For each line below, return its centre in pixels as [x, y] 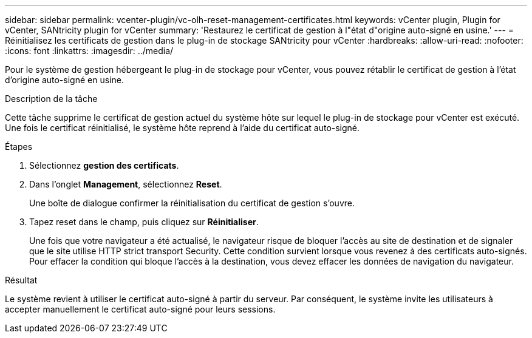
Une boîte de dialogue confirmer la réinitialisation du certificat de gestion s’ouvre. [192, 203]
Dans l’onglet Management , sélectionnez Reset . [126, 184]
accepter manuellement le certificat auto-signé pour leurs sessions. [140, 309]
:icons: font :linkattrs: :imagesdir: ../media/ [89, 51]
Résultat [21, 280]
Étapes [19, 147]
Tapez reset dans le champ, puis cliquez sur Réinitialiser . [144, 222]
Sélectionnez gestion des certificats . [104, 165]
